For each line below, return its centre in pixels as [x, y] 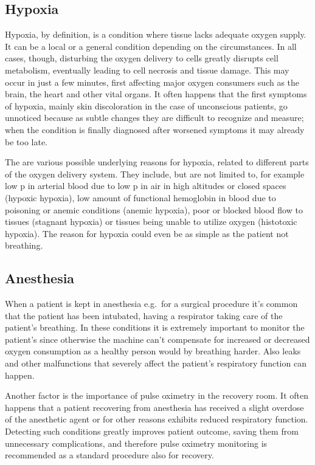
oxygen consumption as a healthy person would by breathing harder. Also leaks [153, 351]
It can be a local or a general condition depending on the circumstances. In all [151, 46]
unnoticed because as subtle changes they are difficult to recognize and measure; [154, 118]
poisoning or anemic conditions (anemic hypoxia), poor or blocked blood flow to [154, 209]
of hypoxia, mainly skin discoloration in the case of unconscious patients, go [146, 105]
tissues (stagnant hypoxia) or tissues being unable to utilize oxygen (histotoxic [151, 222]
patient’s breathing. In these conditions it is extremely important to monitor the [155, 327]
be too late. [26, 141]
